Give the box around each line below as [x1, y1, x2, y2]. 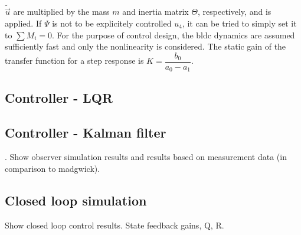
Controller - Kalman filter [5, 123, 166, 141]
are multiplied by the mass [13, 5, 110, 18]
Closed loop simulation [5, 191, 147, 209]
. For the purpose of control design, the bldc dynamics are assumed [51, 28, 295, 41]
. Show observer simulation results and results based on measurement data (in [5, 151, 287, 163]
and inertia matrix [122, 5, 189, 18]
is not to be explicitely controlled [52, 17, 172, 30]
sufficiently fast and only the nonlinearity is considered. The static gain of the [5, 40, 286, 53]
